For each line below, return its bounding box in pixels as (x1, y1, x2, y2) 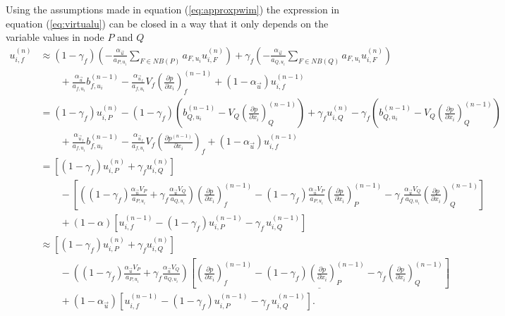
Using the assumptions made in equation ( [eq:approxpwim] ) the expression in (6, 2, 340, 16)
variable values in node (6, 30, 104, 44)
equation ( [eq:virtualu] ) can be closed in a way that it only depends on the (6, 16, 329, 30)
